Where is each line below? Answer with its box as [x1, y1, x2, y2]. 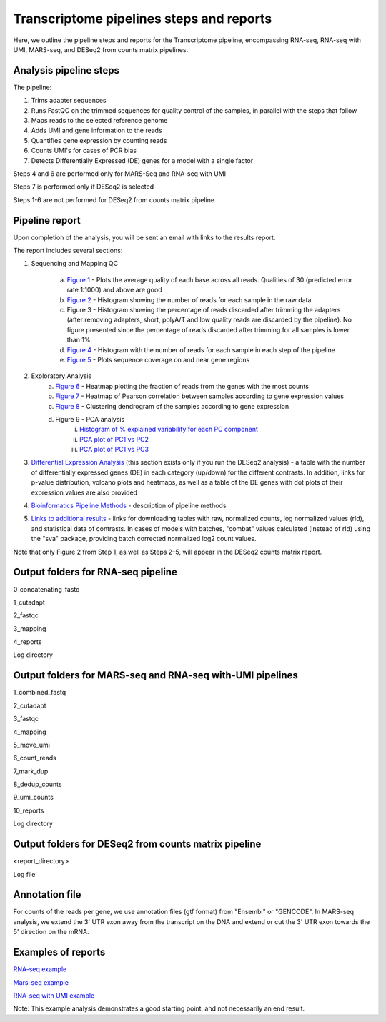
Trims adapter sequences [31, 96, 107, 105]
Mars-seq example [13, 978, 69, 986]
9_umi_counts [13, 793, 54, 802]
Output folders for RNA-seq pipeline [13, 566, 178, 578]
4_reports [13, 637, 42, 646]
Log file [13, 870, 36, 878]
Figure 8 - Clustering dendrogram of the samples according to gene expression [55, 402, 289, 410]
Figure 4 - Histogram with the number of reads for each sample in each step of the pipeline [66, 345, 336, 354]
